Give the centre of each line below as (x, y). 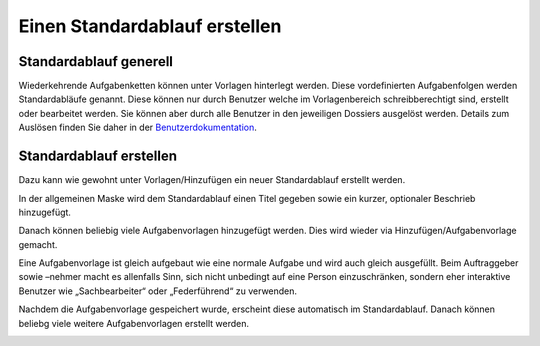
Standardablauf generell (96, 61)
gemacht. (38, 244)
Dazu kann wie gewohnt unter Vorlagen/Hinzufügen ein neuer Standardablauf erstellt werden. (212, 180)
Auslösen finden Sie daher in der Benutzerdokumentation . (137, 127)
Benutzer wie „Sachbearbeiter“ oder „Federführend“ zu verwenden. (158, 291)
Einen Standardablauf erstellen (150, 26)
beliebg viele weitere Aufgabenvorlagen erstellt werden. (134, 323)
